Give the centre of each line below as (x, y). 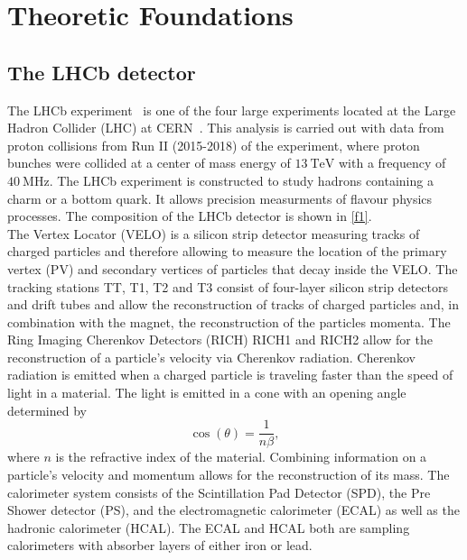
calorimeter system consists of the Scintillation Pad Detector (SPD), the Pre (219, 492)
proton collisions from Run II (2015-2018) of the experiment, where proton (214, 145)
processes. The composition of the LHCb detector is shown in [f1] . (190, 216)
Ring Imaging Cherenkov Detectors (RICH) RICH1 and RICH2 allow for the (220, 340)
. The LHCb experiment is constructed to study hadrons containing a (241, 180)
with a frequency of (392, 163)
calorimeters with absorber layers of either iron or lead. (160, 545)
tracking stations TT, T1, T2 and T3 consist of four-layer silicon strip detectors (228, 286)
